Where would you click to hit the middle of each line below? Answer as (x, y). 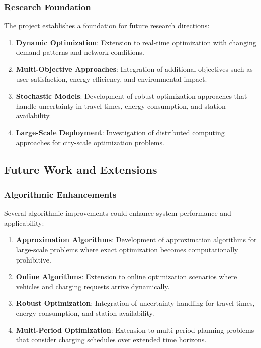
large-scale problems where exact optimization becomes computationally (127, 249)
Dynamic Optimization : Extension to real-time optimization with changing (136, 42)
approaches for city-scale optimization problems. (90, 142)
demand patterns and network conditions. (80, 52)
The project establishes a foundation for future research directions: (107, 25)
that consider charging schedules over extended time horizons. (111, 340)
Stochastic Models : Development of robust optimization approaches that (132, 96)
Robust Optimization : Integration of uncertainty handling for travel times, (135, 303)
